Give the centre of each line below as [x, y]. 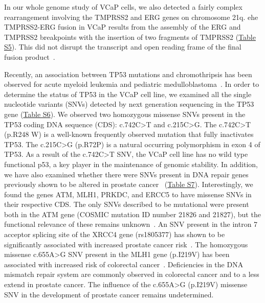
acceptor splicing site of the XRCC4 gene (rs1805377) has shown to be [115, 234]
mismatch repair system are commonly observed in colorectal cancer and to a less [132, 274]
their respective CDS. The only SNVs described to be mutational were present [127, 204]
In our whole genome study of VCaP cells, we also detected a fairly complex [123, 7]
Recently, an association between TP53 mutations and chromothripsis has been [128, 74]
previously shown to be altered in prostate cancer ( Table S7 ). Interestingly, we [129, 184]
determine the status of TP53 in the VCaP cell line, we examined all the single [128, 94]
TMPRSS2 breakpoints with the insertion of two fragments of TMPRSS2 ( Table [130, 37]
